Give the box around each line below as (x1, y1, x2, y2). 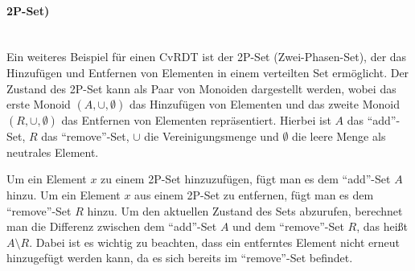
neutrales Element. (6, 143, 99, 160)
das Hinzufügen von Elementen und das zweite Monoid (129, 96, 400, 113)
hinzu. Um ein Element (6, 186, 121, 203)
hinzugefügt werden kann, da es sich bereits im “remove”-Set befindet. (6, 249, 353, 266)
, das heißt (356, 218, 409, 235)
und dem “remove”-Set (232, 218, 344, 235)
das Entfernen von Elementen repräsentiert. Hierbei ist (61, 112, 331, 129)
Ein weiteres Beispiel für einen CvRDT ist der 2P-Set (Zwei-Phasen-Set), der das (6, 48, 407, 65)
